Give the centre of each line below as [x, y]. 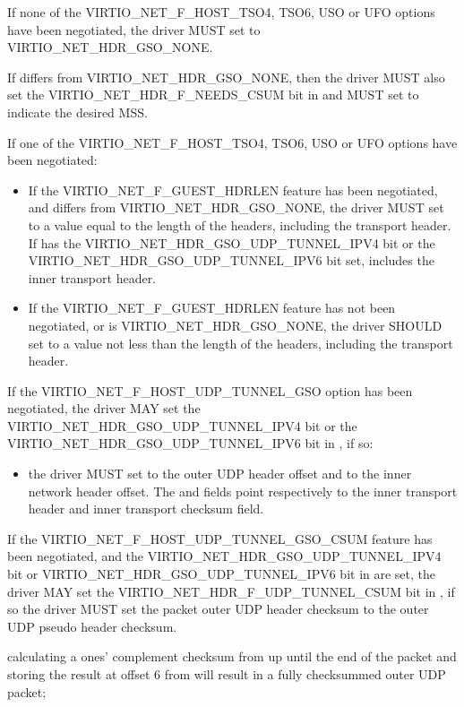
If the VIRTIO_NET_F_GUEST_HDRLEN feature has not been [212, 308]
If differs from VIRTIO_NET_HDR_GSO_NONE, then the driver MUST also [226, 77]
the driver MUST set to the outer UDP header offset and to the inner [220, 474]
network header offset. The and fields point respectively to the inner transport [243, 491]
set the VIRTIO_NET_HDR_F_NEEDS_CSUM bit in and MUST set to [213, 95]
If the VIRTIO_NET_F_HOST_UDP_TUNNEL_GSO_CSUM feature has [220, 538]
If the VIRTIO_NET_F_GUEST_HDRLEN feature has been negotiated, [233, 190]
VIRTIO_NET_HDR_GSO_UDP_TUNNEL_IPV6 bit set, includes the [231, 260]
